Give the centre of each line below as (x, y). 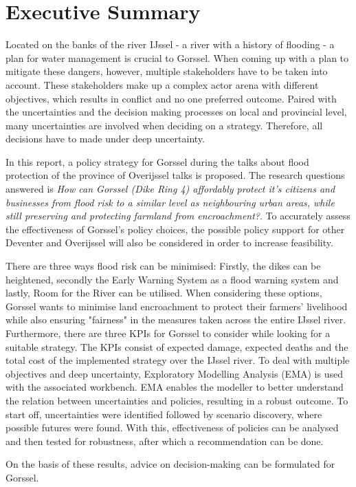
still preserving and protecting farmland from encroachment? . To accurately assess (178, 216)
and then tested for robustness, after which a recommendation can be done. (165, 441)
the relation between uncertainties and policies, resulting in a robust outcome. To (177, 400)
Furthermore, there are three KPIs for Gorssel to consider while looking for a (168, 333)
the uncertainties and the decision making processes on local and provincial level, (176, 112)
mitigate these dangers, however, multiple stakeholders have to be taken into (167, 71)
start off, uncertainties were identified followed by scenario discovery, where (164, 414)
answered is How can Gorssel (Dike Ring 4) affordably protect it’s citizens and (170, 189)
